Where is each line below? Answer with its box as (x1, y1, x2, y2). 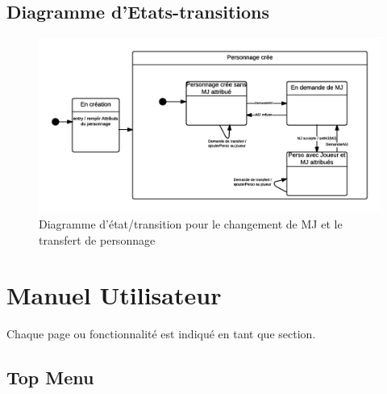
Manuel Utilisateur (6, 279, 222, 312)
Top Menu (6, 365, 94, 390)
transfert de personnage (39, 231, 156, 248)
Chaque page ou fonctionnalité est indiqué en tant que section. (6, 325, 316, 342)
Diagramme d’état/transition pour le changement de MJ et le (39, 215, 343, 232)
